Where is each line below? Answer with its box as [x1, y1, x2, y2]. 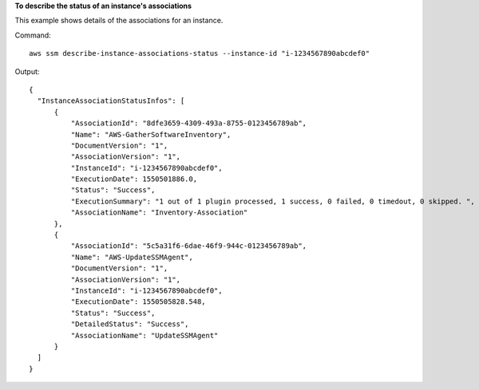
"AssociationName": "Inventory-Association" [70, 208, 248, 217]
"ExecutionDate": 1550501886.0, [70, 175, 198, 183]
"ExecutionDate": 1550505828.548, [70, 297, 207, 306]
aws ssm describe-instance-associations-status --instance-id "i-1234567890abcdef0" [29, 49, 370, 58]
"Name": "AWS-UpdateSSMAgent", [70, 252, 193, 262]
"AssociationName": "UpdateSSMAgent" [70, 331, 219, 340]
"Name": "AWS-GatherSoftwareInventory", [70, 130, 232, 139]
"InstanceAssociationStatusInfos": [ [37, 97, 185, 105]
